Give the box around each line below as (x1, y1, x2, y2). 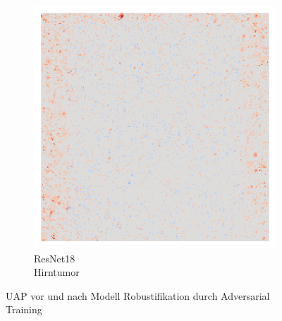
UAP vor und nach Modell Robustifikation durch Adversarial (6, 288, 270, 303)
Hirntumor (34, 265, 80, 279)
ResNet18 (34, 250, 75, 265)
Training (6, 302, 42, 317)
